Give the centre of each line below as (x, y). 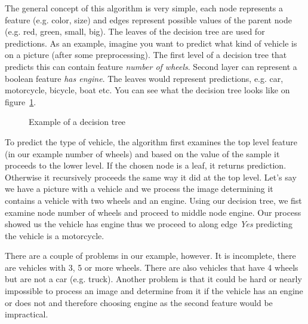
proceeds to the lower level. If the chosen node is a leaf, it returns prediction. (146, 165)
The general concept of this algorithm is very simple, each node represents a (144, 8)
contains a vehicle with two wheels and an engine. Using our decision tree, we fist (153, 200)
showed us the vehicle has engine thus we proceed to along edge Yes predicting (149, 224)
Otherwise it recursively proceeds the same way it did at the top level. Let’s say (151, 177)
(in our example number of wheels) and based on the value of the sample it (142, 153)
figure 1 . (21, 101)
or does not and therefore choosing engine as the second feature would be (139, 302)
